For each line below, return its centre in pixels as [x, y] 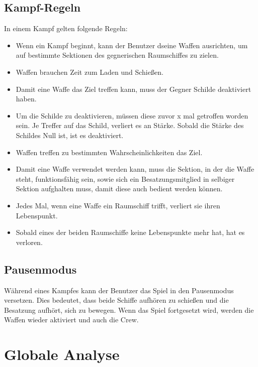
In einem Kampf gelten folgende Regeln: [66, 28]
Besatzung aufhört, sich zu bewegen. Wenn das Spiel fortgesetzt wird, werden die [129, 310]
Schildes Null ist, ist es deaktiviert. [70, 135]
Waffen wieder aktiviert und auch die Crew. [71, 320]
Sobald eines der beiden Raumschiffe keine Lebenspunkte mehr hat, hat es [130, 232]
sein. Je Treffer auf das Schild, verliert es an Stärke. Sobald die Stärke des [130, 125]
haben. [26, 99]
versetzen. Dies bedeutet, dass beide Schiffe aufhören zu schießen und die [116, 300]
